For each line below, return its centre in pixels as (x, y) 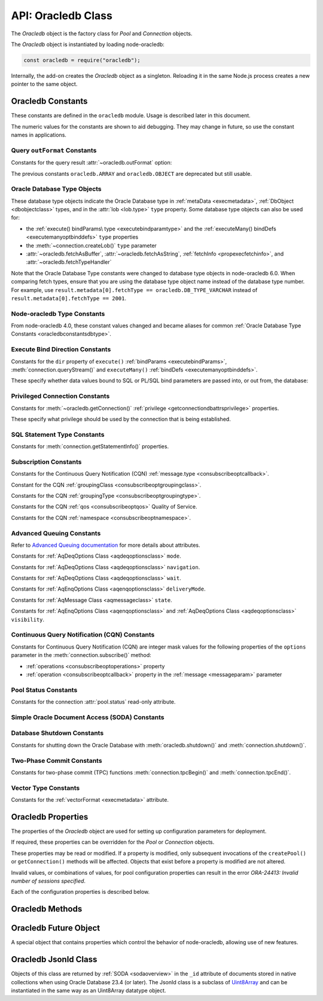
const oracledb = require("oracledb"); (82, 60)
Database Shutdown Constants (57, 733)
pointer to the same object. (44, 84)
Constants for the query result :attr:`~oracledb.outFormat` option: (92, 163)
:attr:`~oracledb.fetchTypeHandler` (69, 262)
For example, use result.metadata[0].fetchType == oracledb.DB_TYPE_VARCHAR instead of (134, 290)
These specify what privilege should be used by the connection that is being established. (121, 419)
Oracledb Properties (50, 817)
